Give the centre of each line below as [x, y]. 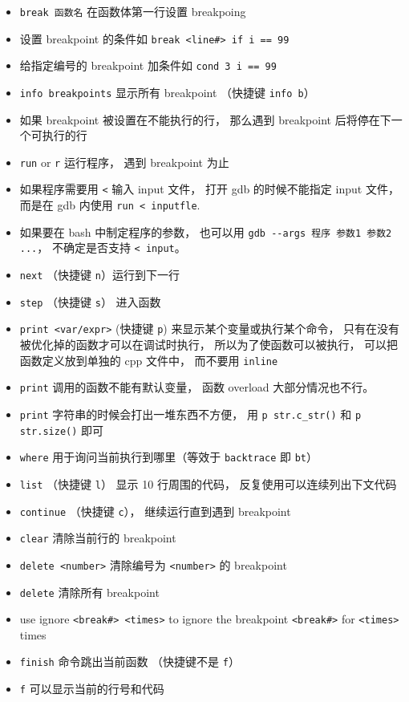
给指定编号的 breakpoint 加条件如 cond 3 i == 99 [148, 65]
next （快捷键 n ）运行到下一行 [99, 275]
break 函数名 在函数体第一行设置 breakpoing [133, 11]
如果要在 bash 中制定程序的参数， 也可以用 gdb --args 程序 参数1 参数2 [206, 231]
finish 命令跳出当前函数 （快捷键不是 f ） [130, 661]
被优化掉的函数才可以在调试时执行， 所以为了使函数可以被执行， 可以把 [209, 345]
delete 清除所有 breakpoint [89, 592]
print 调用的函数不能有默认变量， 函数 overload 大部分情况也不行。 [197, 387]
